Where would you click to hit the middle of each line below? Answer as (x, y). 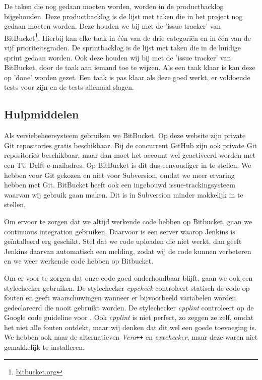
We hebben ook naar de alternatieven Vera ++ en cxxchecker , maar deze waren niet (131, 337)
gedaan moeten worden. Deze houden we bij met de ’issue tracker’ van (113, 26)
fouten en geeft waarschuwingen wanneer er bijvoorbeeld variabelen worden (120, 298)
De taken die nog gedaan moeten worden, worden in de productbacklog (114, 6)
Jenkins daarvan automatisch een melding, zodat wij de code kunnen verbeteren (128, 251)
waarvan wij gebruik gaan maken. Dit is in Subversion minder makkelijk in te (124, 194)
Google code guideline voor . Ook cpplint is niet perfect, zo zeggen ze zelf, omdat (129, 317)
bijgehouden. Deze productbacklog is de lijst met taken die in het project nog (123, 16)
